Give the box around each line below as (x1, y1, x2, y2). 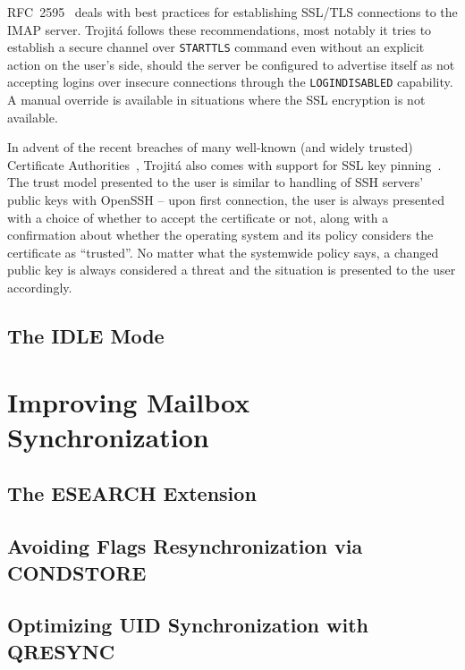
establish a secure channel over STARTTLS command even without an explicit (7, 38, 425, 56)
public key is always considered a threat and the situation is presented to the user (7, 260, 456, 279)
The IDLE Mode (7, 322, 165, 350)
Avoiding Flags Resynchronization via (7, 532, 363, 560)
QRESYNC (7, 637, 115, 665)
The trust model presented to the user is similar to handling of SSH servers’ (7, 173, 424, 191)
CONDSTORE (7, 558, 147, 586)
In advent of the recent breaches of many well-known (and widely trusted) (7, 138, 413, 157)
